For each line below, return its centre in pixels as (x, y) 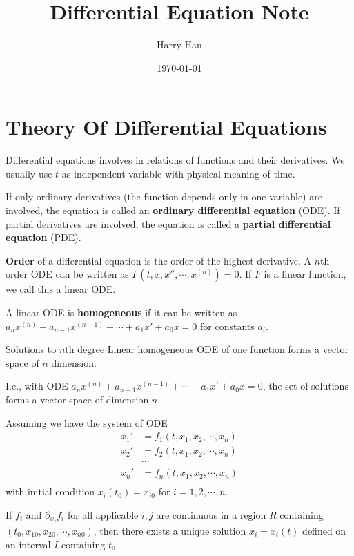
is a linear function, (305, 274)
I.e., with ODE (37, 386)
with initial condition (50, 491)
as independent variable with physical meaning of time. (178, 173)
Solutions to (31, 349)
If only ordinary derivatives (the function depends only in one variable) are (164, 196)
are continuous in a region (211, 514)
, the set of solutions (305, 386)
